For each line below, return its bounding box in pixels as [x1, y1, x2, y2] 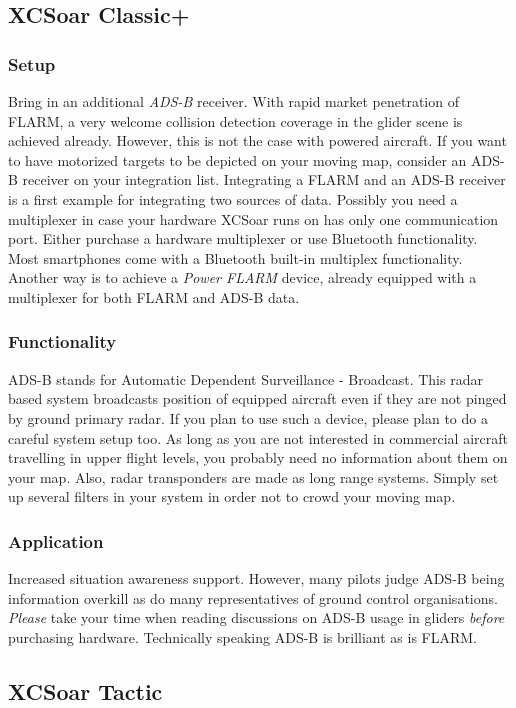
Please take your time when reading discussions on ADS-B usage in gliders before [8, 607, 505, 628]
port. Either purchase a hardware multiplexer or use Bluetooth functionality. [8, 228, 478, 249]
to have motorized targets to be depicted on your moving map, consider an [8, 149, 467, 170]
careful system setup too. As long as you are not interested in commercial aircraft [8, 427, 508, 448]
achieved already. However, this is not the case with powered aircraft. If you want [8, 130, 507, 151]
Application [8, 528, 104, 553]
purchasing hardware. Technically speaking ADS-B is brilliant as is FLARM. [8, 626, 477, 647]
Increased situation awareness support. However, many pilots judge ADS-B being [8, 568, 505, 589]
